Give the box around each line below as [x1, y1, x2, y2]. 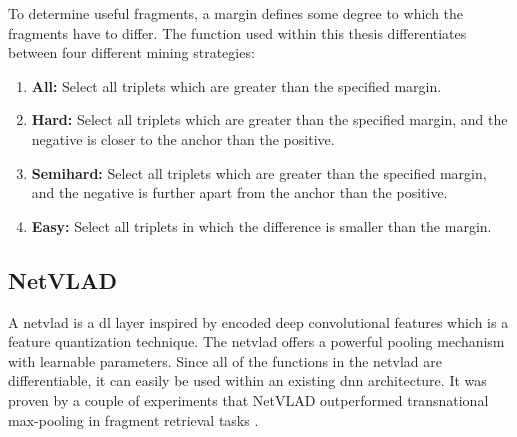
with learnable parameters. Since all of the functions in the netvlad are [8, 350, 442, 371]
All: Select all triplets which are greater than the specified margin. [31, 75, 442, 96]
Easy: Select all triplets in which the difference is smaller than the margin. [31, 215, 492, 236]
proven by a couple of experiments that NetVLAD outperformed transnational [8, 389, 489, 410]
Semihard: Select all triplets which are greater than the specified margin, [31, 162, 487, 183]
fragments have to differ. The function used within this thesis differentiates [8, 22, 467, 43]
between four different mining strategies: [8, 42, 255, 63]
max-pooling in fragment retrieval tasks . [8, 409, 259, 430]
